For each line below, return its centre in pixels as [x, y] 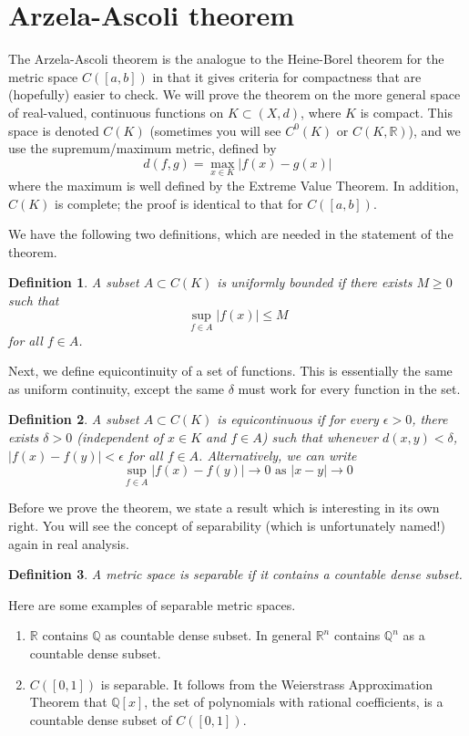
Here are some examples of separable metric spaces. [152, 604]
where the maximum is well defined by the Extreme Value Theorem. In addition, [234, 185]
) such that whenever [320, 437]
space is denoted [54, 130]
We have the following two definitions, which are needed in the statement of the [231, 234]
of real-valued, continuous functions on [116, 112]
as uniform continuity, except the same [117, 388]
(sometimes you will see [215, 130]
